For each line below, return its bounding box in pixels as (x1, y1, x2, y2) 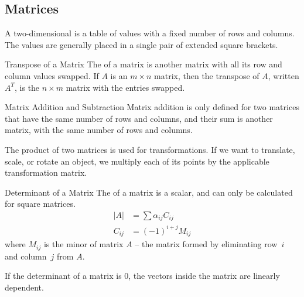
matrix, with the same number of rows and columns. (5, 124, 193, 136)
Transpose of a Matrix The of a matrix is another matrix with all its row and (5, 58, 282, 70)
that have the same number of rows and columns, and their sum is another (5, 112, 273, 124)
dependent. (5, 281, 44, 293)
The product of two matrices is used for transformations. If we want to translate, (5, 143, 295, 155)
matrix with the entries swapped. (66, 81, 185, 93)
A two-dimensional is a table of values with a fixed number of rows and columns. (5, 27, 295, 39)
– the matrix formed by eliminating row (135, 238, 278, 250)
